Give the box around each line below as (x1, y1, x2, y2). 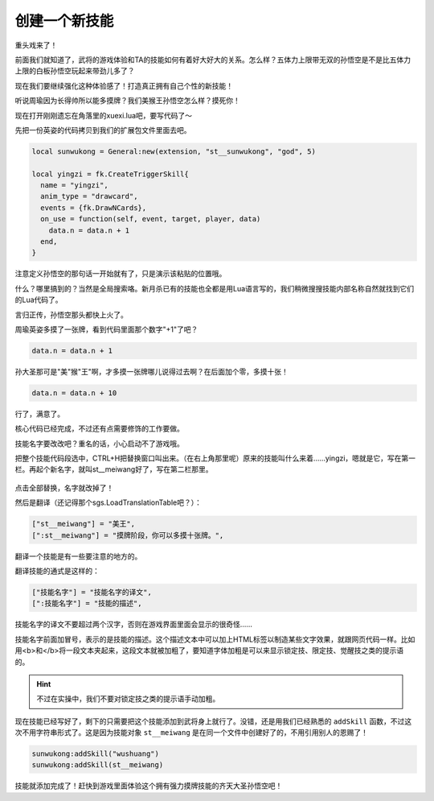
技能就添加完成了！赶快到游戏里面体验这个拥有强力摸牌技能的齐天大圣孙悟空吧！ (14, 781, 283, 791)
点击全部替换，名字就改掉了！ (14, 483, 114, 493)
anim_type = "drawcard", (40, 192, 138, 201)
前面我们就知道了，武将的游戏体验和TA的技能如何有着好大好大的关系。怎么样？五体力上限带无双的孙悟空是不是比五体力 (14, 55, 411, 64)
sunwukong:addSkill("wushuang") (31, 749, 160, 758)
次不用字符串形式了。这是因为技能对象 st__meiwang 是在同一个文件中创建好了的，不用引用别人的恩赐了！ (14, 728, 369, 737)
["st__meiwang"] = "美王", (31, 519, 136, 529)
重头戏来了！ (14, 40, 58, 50)
